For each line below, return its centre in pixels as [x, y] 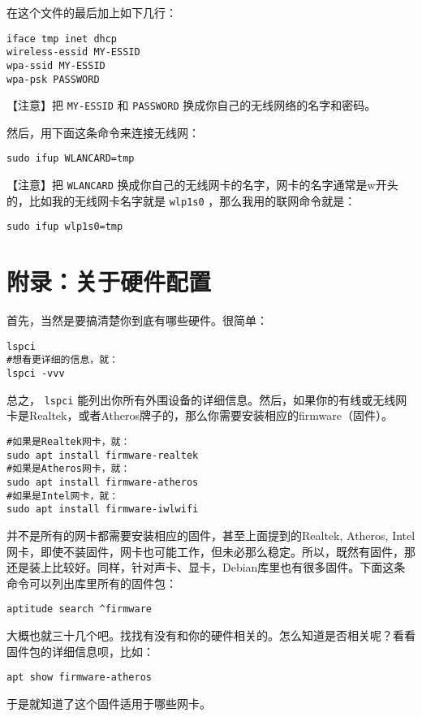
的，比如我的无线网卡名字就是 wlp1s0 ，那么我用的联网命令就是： [181, 200]
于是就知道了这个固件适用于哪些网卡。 [109, 703]
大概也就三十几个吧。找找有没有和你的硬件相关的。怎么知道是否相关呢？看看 [211, 635]
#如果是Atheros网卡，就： [69, 469]
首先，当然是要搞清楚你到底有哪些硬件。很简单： [137, 320]
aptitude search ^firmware [79, 609]
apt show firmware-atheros [79, 678]
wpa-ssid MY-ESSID [56, 65]
